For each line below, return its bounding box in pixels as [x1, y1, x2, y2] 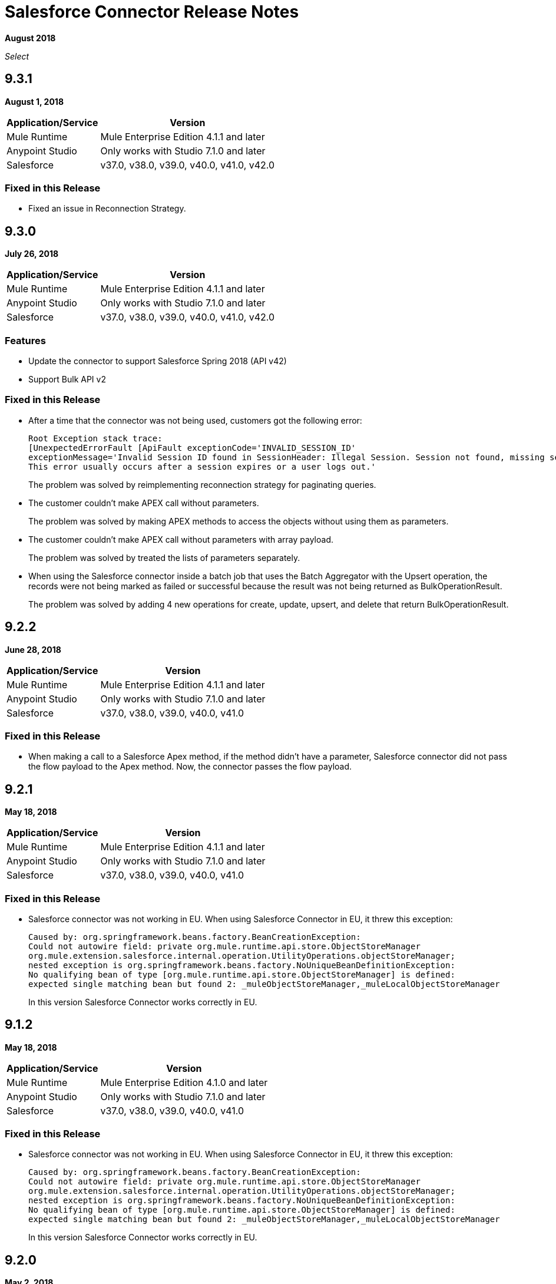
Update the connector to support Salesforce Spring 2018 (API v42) [28, 355, 287, 366]
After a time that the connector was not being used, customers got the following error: [28, 415, 362, 425]
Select [5, 51, 29, 61]
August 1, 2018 [5, 96, 64, 107]
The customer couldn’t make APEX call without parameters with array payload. [28, 534, 334, 544]
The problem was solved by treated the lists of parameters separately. [28, 552, 300, 563]
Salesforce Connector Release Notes [5, 2, 299, 22]
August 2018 [5, 32, 56, 43]
